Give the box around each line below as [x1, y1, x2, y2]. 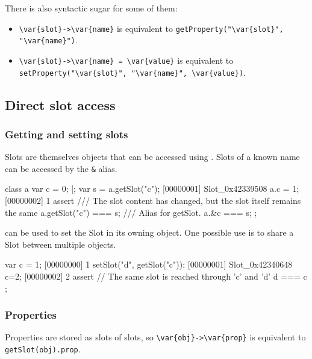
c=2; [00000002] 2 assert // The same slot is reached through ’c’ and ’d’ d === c [5, 270, 307, 283]
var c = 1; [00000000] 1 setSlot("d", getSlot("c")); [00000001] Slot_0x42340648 [5, 258, 293, 271]
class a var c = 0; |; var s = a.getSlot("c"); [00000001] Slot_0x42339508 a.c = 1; [5, 182, 299, 195]
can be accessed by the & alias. [5, 162, 117, 174]
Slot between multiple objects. [5, 238, 116, 250]
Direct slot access [5, 95, 116, 114]
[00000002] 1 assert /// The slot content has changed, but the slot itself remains [5, 194, 301, 207]
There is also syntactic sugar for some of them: [5, 2, 178, 14]
